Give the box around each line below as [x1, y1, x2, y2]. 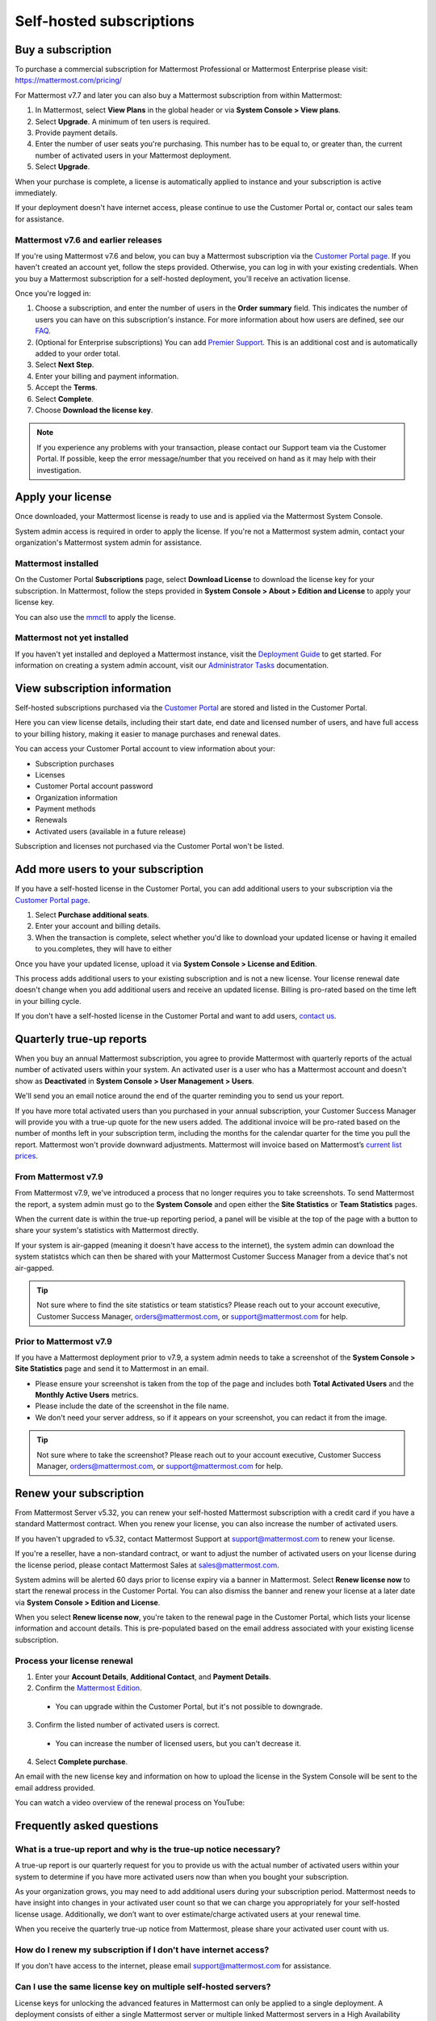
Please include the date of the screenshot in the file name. [35, 1401, 229, 1411]
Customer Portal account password [35, 781, 153, 791]
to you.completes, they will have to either [35, 944, 173, 954]
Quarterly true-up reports [15, 1032, 147, 1046]
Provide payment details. [35, 128, 118, 137]
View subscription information [15, 681, 172, 695]
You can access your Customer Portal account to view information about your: [15, 744, 276, 753]
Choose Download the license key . [35, 405, 153, 415]
